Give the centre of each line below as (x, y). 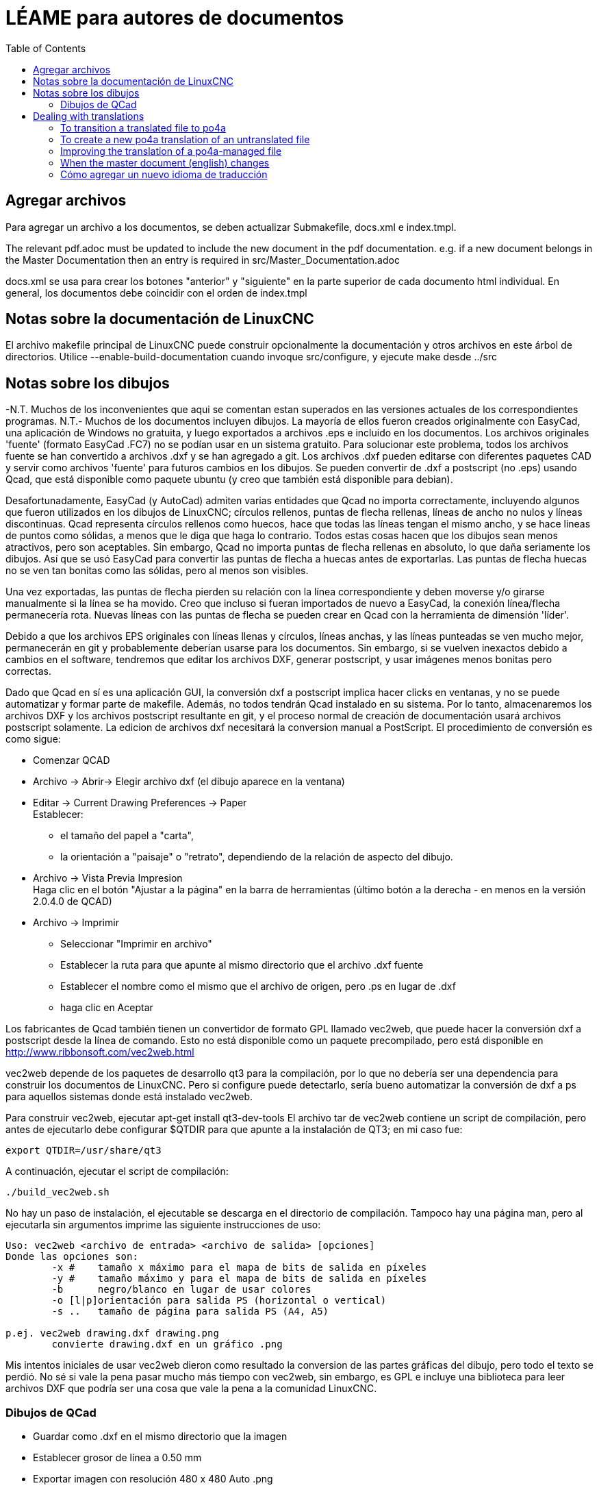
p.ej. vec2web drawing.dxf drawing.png (112, 1333)
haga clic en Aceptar (107, 1008)
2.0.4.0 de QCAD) (73, 902)
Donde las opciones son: (72, 1257)
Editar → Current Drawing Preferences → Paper (140, 803)
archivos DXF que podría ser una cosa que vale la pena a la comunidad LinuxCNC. (191, 1389)
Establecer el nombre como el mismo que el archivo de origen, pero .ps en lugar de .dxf (258, 986)
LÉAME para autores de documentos (175, 18)
